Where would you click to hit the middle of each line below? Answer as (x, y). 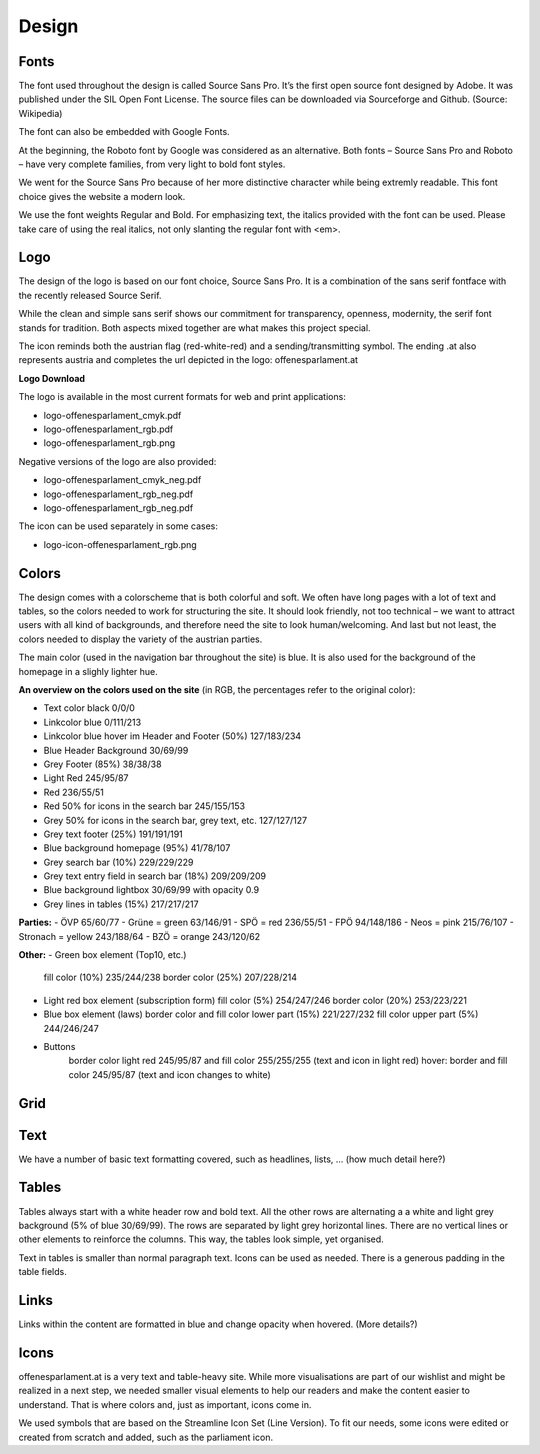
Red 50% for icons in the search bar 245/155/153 (144, 806)
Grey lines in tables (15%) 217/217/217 (121, 904)
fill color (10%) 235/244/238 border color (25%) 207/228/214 (170, 977)
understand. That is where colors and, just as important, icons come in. (165, 1404)
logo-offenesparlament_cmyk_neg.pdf (122, 480)
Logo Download (51, 378)
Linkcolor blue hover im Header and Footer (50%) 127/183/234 (172, 736)
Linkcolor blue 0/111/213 (92, 722)
